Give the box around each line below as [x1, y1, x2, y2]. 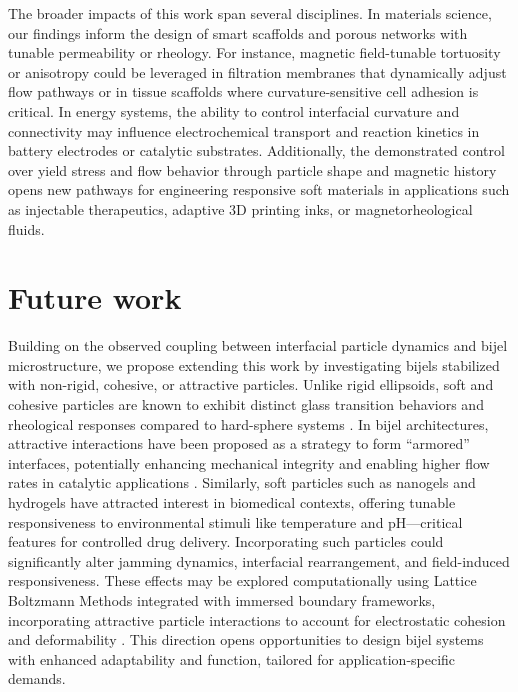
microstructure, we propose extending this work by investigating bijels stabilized [8, 354, 500, 375]
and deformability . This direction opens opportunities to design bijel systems [8, 629, 484, 650]
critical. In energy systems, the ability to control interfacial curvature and [8, 100, 460, 121]
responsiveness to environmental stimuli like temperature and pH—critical [8, 511, 463, 532]
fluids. [8, 218, 45, 239]
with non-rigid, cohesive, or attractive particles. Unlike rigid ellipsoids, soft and [8, 374, 494, 395]
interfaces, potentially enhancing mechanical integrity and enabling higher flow [8, 452, 490, 473]
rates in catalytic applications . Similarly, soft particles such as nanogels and [8, 472, 476, 493]
